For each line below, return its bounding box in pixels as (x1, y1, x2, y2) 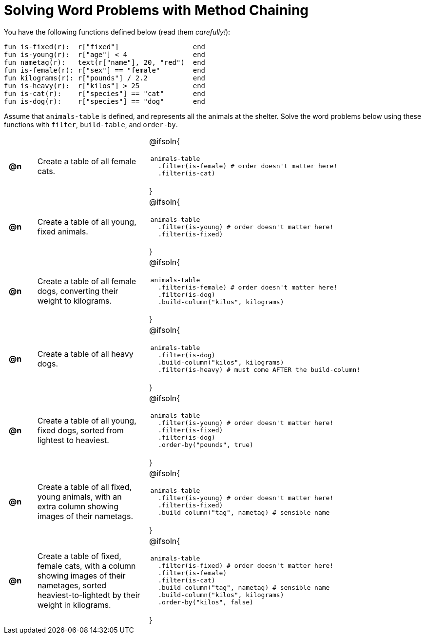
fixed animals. (37, 227, 88, 237)
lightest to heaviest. (37, 435, 109, 445)
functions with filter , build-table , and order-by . (4, 120, 178, 129)
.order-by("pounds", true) (158, 441, 253, 449)
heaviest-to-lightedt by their (37, 590, 140, 600)
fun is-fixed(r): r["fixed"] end (4, 42, 206, 51)
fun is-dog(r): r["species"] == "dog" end (4, 97, 206, 105)
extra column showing (37, 502, 119, 512)
